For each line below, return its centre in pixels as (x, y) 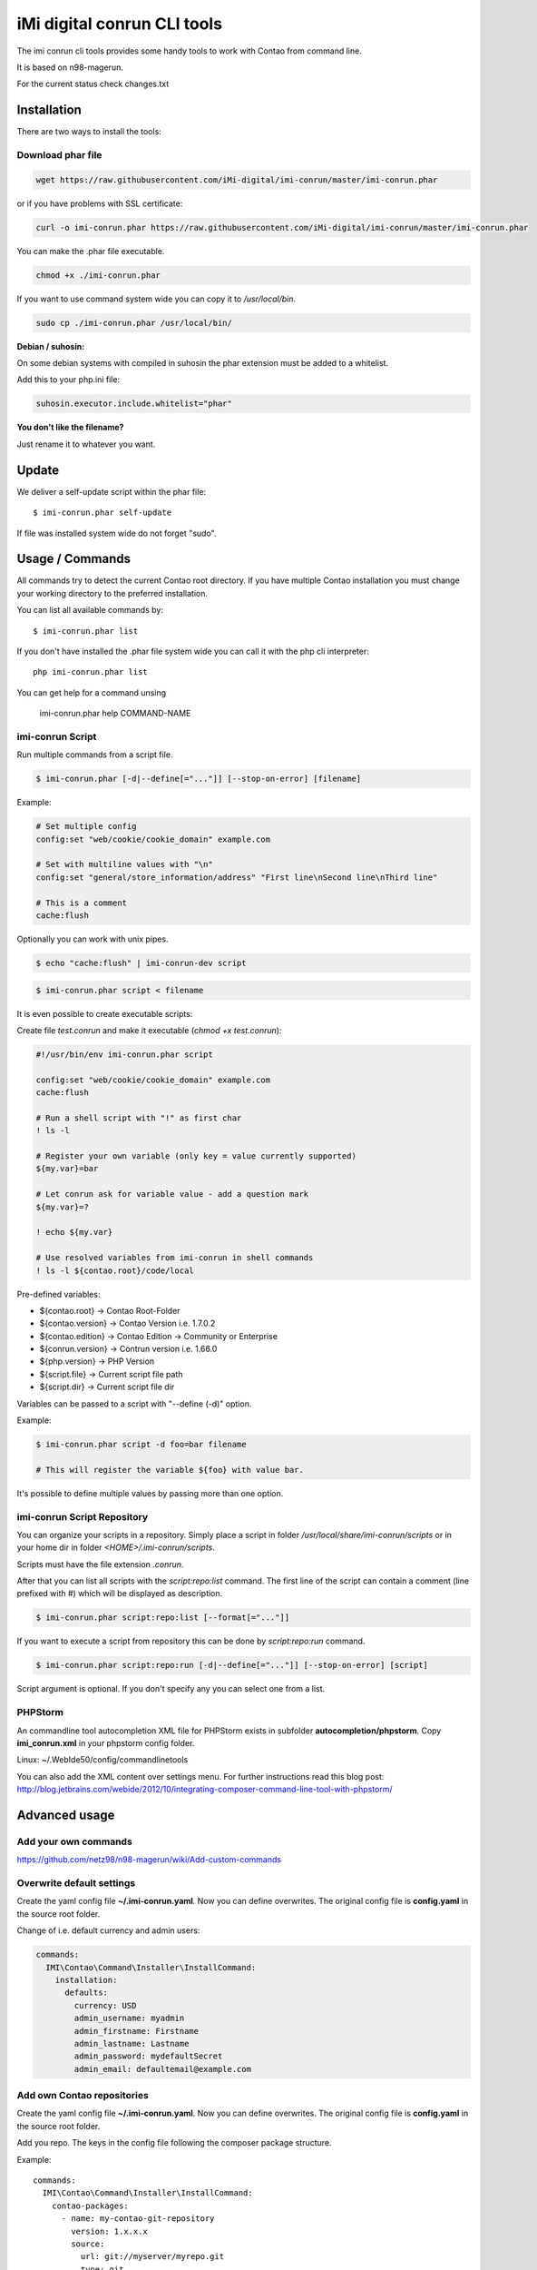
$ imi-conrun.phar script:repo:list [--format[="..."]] (163, 1618)
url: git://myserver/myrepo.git (152, 2257)
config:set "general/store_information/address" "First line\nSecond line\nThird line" (237, 877)
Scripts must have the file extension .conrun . (100, 1564)
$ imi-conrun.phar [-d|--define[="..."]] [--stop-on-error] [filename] (199, 779)
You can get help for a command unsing (92, 692)
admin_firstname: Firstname (137, 2031)
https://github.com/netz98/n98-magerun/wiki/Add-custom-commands (149, 1860)
